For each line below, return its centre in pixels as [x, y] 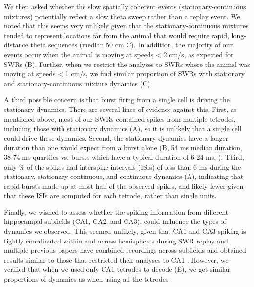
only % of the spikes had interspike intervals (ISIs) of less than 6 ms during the [123, 166]
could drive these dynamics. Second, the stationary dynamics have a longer [116, 138]
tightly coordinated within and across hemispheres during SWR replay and [116, 240]
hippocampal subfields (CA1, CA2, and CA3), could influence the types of [115, 221]
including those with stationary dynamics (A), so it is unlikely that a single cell [123, 128]
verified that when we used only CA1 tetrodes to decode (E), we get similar [117, 269]
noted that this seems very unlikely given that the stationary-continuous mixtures [126, 26]
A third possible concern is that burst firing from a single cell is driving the [117, 99]
